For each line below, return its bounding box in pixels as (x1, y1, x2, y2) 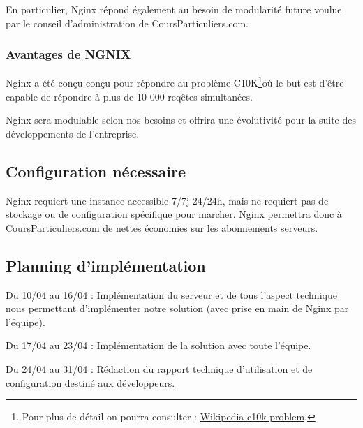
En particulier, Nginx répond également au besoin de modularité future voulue (6, 2, 342, 16)
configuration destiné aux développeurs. (6, 375, 175, 390)
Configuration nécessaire (6, 160, 186, 182)
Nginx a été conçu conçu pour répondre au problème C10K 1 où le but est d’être (6, 73, 344, 90)
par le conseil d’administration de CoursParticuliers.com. (6, 15, 249, 30)
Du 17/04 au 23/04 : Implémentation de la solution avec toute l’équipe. (6, 338, 311, 353)
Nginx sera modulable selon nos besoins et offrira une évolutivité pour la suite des (6, 112, 356, 127)
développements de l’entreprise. (6, 126, 140, 140)
